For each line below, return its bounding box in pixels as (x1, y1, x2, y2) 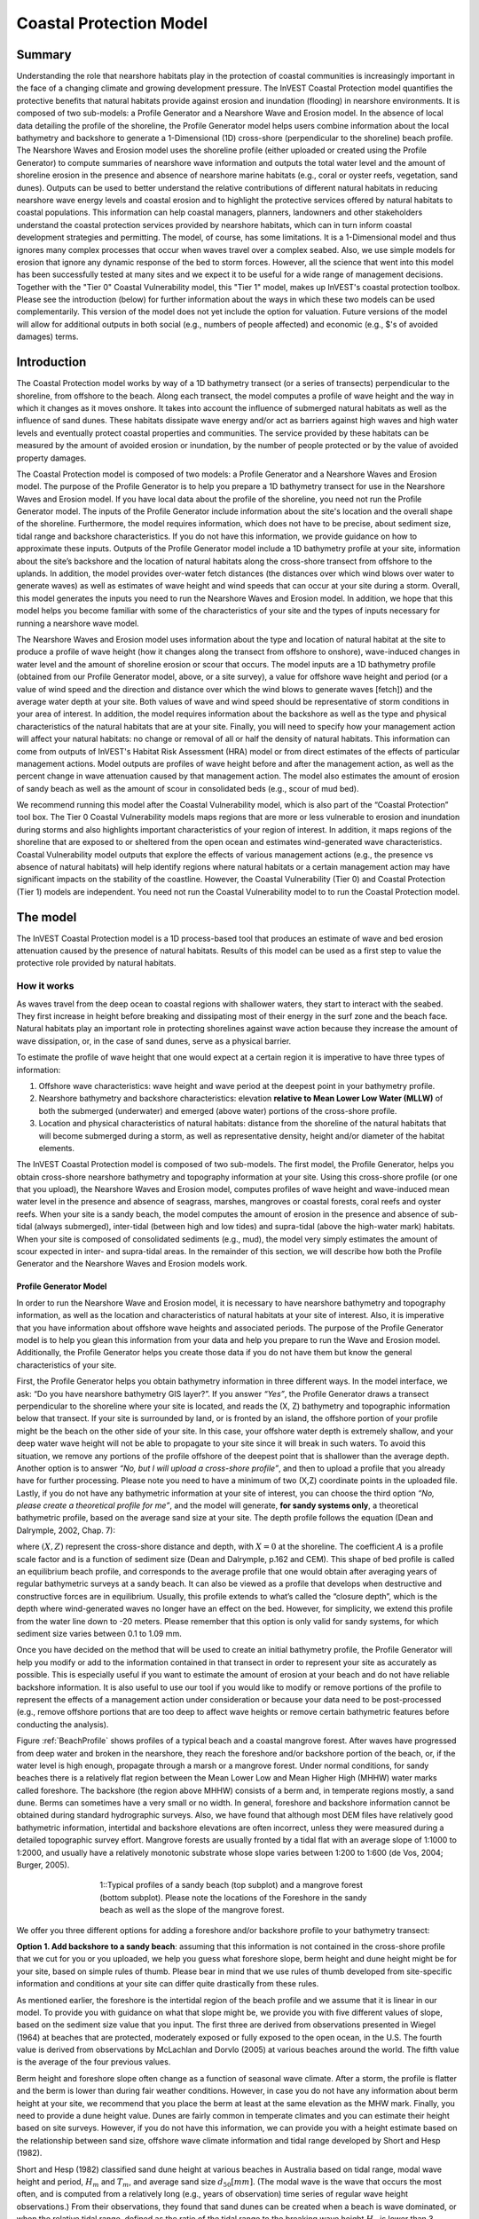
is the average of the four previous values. (16, 2057, 171, 2067)
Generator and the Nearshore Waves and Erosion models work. (16, 1259, 247, 1269)
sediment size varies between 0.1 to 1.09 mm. (16, 1628, 182, 1639)
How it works (16, 980, 75, 992)
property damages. (16, 453, 87, 463)
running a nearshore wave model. (16, 618, 139, 628)
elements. (38, 1142, 75, 1153)
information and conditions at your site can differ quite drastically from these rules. (16, 1978, 319, 1989)
